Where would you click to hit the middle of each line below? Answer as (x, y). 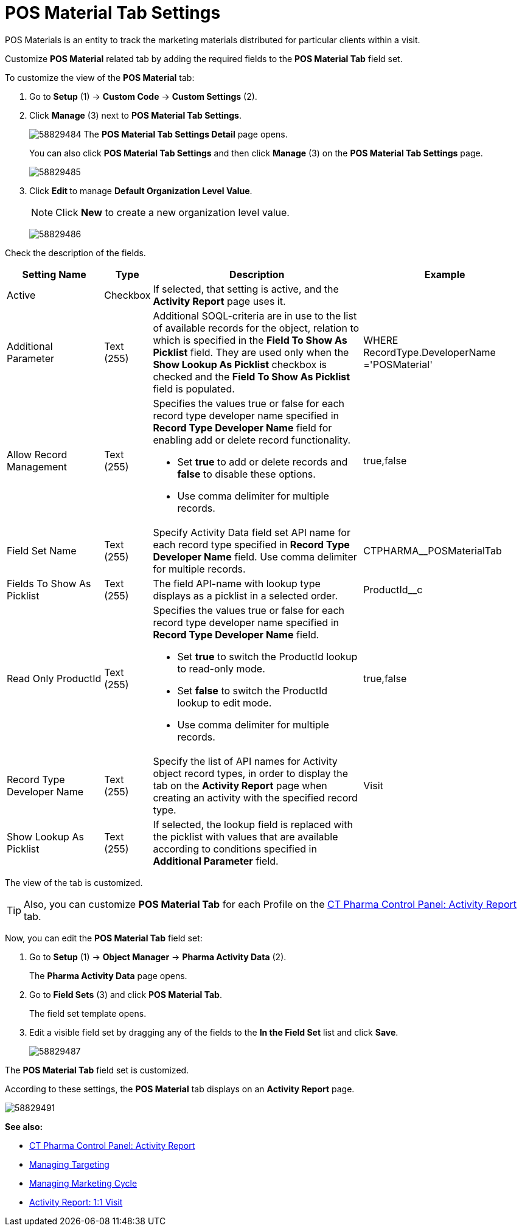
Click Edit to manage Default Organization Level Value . (141, 190)
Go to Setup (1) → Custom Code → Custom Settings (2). (143, 96)
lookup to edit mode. (224, 703)
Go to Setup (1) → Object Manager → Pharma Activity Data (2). (158, 957)
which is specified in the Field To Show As (250, 340)
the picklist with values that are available (245, 836)
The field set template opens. (88, 1013)
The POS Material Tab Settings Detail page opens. (186, 134)
